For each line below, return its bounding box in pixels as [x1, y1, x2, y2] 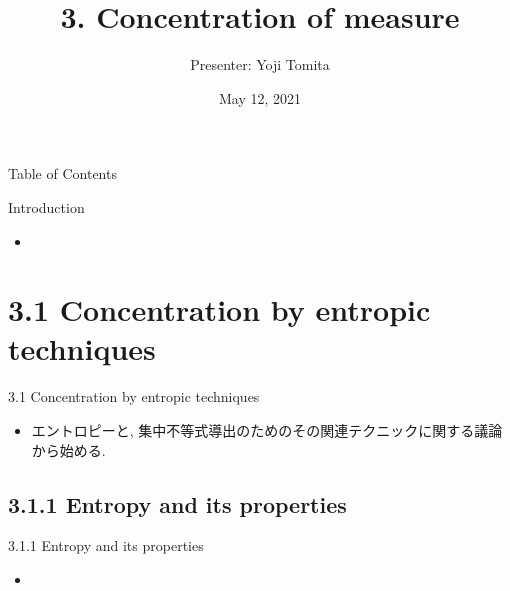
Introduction [8, 196, 85, 217]
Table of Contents [8, 163, 117, 184]
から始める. [31, 439, 106, 460]
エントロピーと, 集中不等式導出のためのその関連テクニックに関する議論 [31, 420, 503, 440]
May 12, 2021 [218, 87, 302, 108]
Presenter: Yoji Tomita [190, 54, 330, 75]
